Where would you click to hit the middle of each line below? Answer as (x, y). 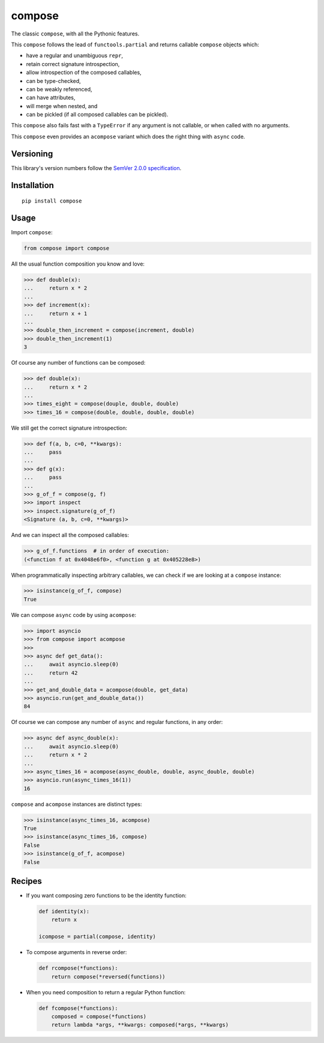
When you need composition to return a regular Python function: (106, 992)
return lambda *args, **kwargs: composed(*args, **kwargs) (140, 1025)
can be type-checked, (53, 81)
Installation (32, 185)
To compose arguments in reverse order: (76, 952)
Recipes (26, 881)
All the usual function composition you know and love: (78, 264)
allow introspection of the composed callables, (84, 73)
